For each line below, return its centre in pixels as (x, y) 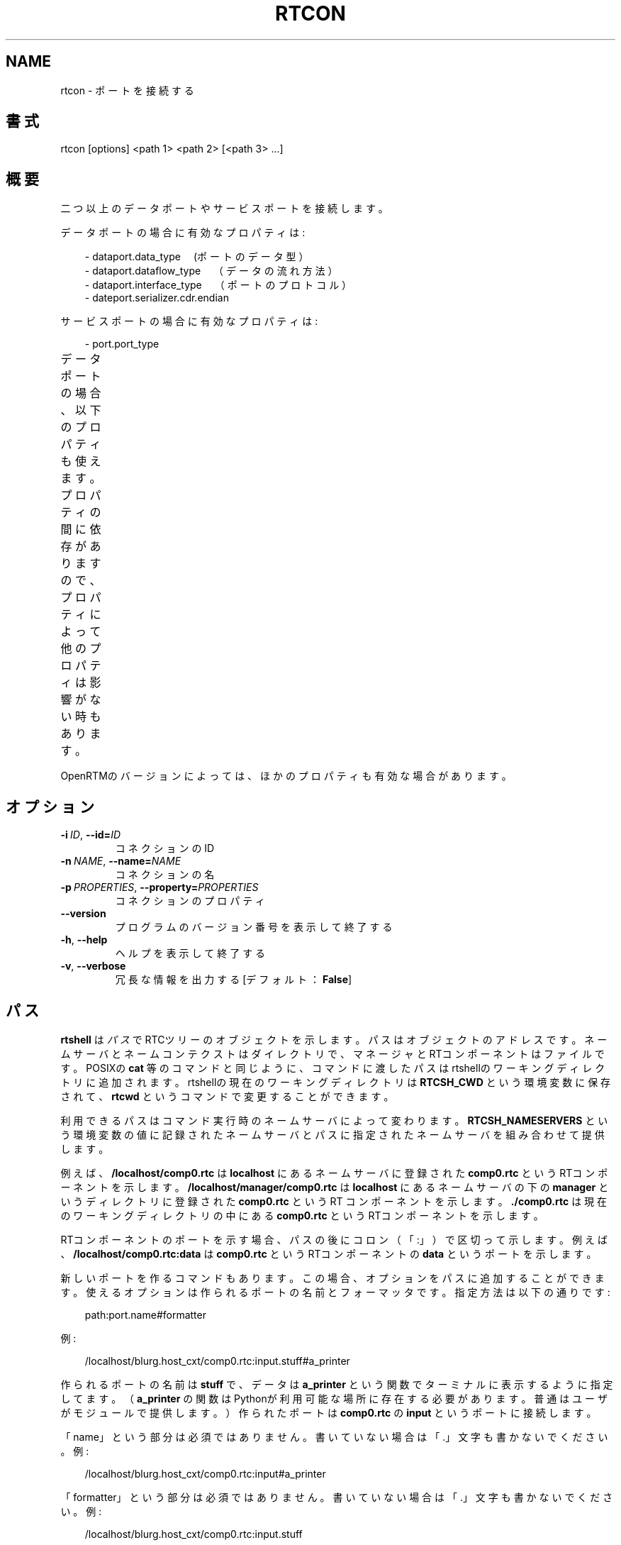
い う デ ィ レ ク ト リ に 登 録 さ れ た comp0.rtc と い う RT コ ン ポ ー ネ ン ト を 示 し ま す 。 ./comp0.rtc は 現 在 (334, 1201)
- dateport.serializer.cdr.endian (157, 298)
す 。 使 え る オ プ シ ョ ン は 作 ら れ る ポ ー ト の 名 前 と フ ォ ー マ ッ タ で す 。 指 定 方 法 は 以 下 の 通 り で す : (335, 1292)
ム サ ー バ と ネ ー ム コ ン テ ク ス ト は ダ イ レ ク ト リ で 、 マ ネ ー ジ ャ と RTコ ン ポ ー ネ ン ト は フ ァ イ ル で (332, 1053)
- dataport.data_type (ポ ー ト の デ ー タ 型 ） (197, 257)
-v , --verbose (93, 966)
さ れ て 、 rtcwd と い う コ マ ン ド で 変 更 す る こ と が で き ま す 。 (227, 1096)
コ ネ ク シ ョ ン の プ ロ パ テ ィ (190, 901)
